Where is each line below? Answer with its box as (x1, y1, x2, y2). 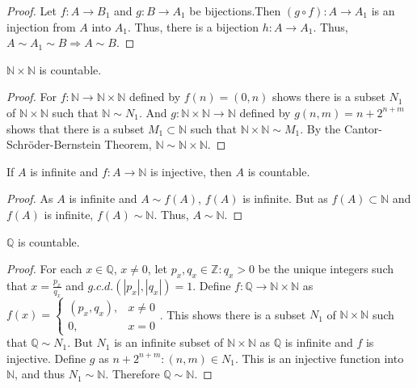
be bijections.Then (189, 2, 281, 19)
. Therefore (105, 365, 160, 382)
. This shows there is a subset (159, 306, 306, 323)
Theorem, (104, 136, 152, 153)
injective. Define (6, 349, 86, 366)
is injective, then (150, 162, 232, 179)
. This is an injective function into (234, 349, 404, 366)
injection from (6, 18, 76, 35)
